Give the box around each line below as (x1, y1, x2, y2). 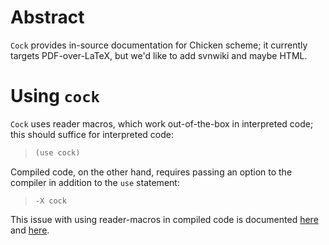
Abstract (10, 6, 85, 29)
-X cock (34, 196, 67, 206)
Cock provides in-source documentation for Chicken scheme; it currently (10, 39, 308, 51)
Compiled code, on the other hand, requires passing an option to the (10, 166, 293, 178)
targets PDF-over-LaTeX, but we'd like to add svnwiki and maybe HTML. (10, 49, 308, 61)
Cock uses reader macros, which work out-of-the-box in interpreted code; (10, 117, 314, 130)
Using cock (10, 85, 100, 108)
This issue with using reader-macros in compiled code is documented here (10, 213, 319, 225)
